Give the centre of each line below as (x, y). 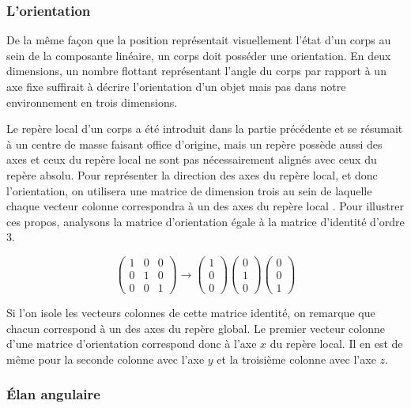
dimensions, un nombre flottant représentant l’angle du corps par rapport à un (196, 71)
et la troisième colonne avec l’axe (296, 359)
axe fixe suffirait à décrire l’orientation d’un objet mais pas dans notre (176, 86)
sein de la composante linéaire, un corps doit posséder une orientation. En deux (199, 55)
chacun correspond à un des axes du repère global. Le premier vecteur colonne (196, 328)
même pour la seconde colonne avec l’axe (106, 359)
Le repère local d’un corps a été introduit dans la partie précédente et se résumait (205, 128)
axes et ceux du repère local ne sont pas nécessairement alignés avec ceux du (192, 159)
